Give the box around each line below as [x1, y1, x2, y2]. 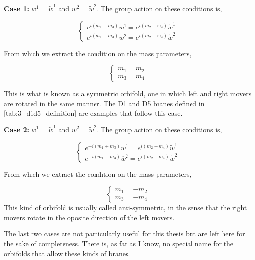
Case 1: [4, 3, 30, 13]
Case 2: [4, 124, 30, 134]
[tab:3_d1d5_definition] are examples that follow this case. [4, 108, 183, 118]
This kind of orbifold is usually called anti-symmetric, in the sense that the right [4, 202, 247, 213]
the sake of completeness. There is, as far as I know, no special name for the [4, 238, 234, 248]
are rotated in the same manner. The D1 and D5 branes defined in [4, 98, 205, 108]
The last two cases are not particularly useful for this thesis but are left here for [4, 229, 245, 239]
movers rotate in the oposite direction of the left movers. [4, 212, 175, 222]
